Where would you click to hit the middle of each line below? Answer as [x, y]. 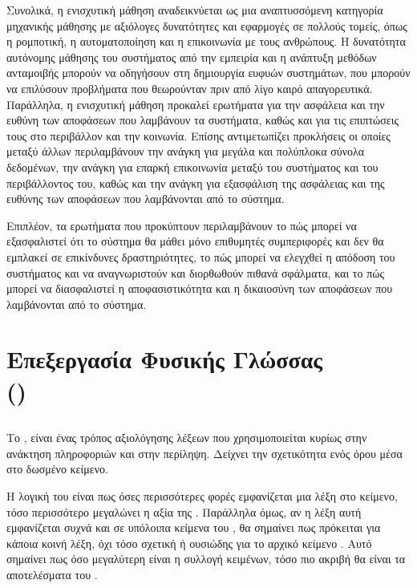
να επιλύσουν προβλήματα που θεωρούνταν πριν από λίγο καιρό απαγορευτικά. [190, 88]
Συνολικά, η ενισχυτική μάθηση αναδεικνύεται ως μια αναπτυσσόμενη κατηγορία [195, 10]
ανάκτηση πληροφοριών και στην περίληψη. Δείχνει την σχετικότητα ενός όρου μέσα [204, 453]
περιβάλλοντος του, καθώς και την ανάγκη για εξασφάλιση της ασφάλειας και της [196, 182]
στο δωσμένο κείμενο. [57, 469]
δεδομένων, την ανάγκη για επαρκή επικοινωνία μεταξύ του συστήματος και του [192, 166]
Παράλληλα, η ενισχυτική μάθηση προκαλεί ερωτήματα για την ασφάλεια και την [196, 104]
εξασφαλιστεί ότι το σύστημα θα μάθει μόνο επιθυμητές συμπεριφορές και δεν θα [195, 241]
